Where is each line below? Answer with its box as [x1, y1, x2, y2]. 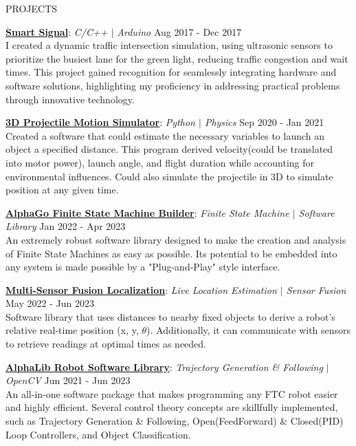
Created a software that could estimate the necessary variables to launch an [5, 128, 325, 142]
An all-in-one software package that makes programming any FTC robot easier [5, 386, 338, 401]
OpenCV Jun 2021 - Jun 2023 [5, 373, 131, 387]
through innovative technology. [5, 92, 135, 106]
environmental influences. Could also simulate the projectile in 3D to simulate [5, 169, 333, 183]
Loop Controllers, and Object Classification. [5, 427, 191, 441]
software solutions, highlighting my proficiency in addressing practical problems [5, 78, 340, 92]
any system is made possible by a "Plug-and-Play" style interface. [5, 259, 280, 274]
